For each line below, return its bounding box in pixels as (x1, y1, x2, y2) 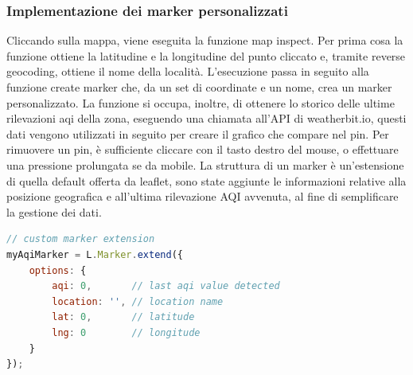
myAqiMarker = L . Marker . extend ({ (6, 248, 183, 260)
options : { (29, 264, 87, 276)
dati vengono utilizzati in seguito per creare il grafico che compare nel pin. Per (6, 125, 389, 142)
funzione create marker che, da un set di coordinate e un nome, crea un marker (6, 79, 392, 95)
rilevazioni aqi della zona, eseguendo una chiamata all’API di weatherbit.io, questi (6, 110, 407, 127)
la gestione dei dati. (6, 203, 102, 220)
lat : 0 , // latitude (52, 311, 195, 323)
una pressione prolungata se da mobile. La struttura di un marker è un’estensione (6, 156, 404, 173)
